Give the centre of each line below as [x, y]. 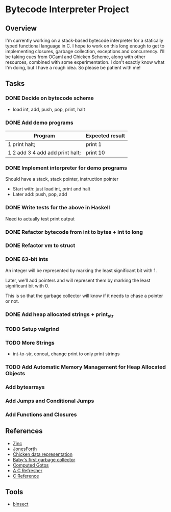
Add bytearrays [25, 387]
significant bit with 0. [27, 286]
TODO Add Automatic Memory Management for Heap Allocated [86, 367]
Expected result [105, 135]
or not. [12, 301]
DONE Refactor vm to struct [40, 246]
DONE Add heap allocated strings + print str [59, 314]
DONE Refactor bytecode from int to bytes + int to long [74, 232]
